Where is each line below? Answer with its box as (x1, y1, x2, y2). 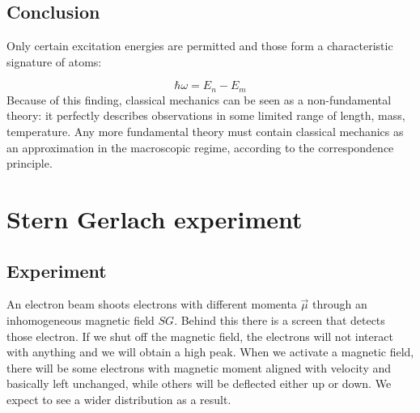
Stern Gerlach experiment (6, 202, 303, 235)
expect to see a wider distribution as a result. (6, 390, 231, 407)
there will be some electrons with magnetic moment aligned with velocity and (6, 359, 392, 376)
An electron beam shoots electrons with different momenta (6, 296, 297, 313)
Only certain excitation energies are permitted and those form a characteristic (6, 37, 393, 54)
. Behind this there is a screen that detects (174, 311, 385, 328)
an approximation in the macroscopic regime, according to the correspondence (6, 138, 394, 155)
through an (312, 296, 367, 313)
